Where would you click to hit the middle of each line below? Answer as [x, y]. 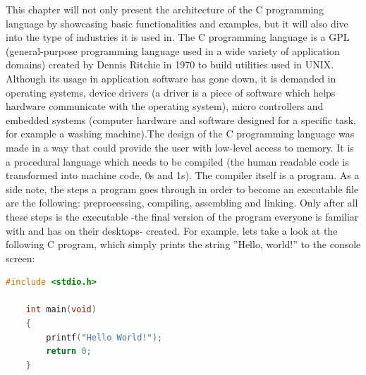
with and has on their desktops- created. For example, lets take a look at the [172, 230]
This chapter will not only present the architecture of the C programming [165, 9]
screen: [20, 258]
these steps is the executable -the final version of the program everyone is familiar [182, 216]
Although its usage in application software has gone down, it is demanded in [171, 78]
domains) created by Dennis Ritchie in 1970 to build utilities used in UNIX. [170, 64]
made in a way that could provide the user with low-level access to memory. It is [180, 147]
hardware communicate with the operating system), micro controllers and [165, 106]
